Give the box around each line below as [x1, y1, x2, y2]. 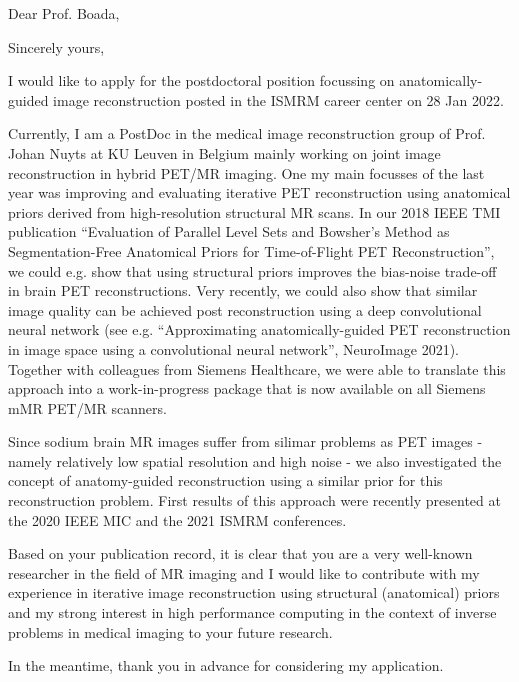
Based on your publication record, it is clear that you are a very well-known [8, 543, 473, 564]
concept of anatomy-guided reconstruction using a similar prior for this [8, 470, 443, 491]
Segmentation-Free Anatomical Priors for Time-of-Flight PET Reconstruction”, [8, 240, 495, 261]
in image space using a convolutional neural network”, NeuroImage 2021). [8, 338, 459, 359]
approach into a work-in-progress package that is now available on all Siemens [8, 378, 486, 399]
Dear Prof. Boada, [8, 3, 120, 23]
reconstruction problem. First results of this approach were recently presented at [8, 490, 501, 511]
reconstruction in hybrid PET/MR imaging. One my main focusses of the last [8, 162, 485, 183]
